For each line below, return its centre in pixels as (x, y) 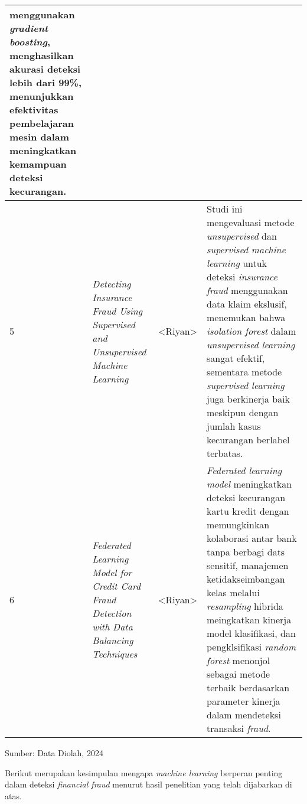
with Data (112, 626)
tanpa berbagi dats (246, 552)
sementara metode (244, 372)
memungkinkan (238, 524)
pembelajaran (42, 123)
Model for (112, 572)
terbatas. (225, 453)
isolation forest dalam (252, 331)
